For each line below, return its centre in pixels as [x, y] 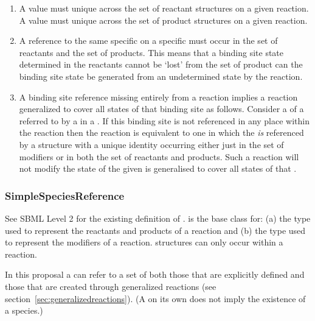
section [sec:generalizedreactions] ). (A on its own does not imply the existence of [155, 298]
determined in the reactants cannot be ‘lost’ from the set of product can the [161, 64]
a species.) [24, 310]
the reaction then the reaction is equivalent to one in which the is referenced [161, 132]
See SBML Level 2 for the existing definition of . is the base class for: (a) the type [158, 218]
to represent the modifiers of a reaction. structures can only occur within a [144, 242]
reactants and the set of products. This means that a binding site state [151, 52]
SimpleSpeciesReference [65, 195]
